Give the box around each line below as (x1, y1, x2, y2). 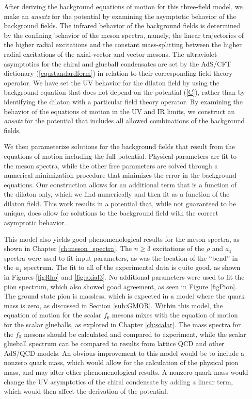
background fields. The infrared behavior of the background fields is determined (4, 20, 240, 31)
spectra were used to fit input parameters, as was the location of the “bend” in (4, 252, 238, 263)
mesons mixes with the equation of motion (112, 310, 238, 320)
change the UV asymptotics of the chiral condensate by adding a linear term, (4, 376, 233, 386)
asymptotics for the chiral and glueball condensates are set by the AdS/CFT (4, 58, 231, 68)
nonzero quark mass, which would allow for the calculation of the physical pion (4, 357, 238, 367)
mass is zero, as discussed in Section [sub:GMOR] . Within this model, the (4, 300, 223, 310)
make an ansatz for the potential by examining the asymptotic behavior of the (4, 11, 236, 21)
